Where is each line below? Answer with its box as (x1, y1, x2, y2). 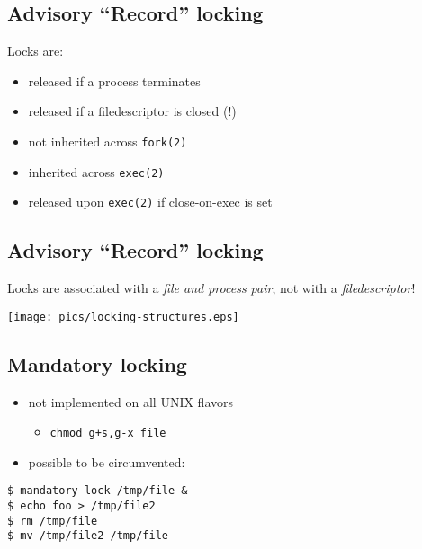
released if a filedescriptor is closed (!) (28, 102, 237, 120)
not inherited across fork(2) (28, 131, 187, 150)
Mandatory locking (7, 350, 187, 377)
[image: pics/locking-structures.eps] (7, 310, 239, 323)
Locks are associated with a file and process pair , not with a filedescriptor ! (7, 279, 416, 297)
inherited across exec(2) (28, 162, 165, 181)
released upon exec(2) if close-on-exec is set (28, 192, 273, 211)
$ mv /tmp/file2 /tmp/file (7, 529, 168, 543)
